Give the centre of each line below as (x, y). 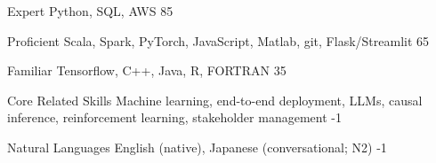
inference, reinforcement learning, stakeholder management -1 (174, 117)
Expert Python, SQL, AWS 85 (90, 11)
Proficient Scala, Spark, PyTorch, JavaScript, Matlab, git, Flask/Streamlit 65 (218, 40)
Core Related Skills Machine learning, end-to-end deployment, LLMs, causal (215, 100)
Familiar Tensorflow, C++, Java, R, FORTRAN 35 (147, 70)
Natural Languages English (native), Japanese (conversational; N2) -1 (197, 147)
